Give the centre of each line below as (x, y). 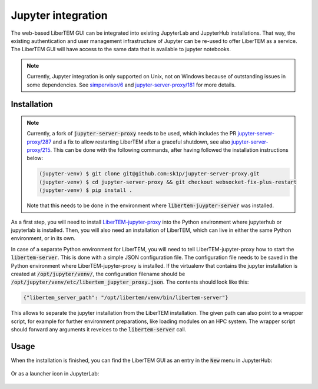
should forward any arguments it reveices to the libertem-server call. (99, 330)
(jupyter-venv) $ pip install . (86, 190)
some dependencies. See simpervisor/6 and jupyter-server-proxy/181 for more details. (131, 85)
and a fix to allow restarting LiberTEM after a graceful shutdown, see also (142, 142)
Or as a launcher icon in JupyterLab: (55, 374)
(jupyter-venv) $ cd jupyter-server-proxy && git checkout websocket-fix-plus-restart (168, 182)
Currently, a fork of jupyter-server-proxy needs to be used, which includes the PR (132, 134)
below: (35, 158)
